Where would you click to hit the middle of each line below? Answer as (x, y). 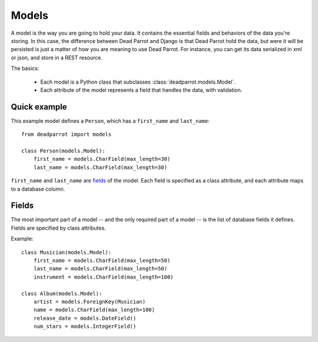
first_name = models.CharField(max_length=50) (102, 260)
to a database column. (38, 189)
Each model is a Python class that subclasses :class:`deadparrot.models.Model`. (138, 82)
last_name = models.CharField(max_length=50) (100, 269)
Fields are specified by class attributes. (58, 228)
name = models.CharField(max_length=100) (94, 310)
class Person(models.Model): (63, 151)
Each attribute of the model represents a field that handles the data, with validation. (141, 90)
